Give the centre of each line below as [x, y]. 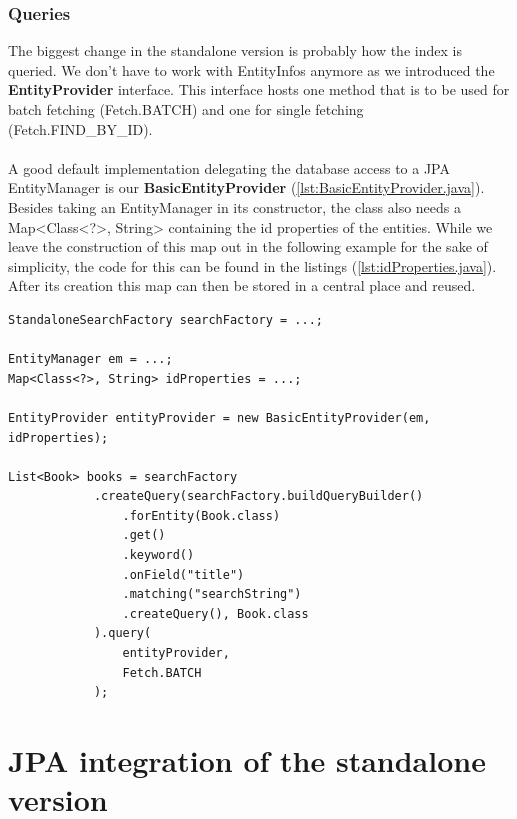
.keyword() [158, 555]
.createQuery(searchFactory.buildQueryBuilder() [258, 496]
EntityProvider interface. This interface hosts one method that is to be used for [259, 89]
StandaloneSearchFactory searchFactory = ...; [165, 319]
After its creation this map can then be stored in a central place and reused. [242, 285]
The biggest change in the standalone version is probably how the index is [235, 50]
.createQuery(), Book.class [215, 613]
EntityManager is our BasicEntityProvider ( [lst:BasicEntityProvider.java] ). [246, 187]
